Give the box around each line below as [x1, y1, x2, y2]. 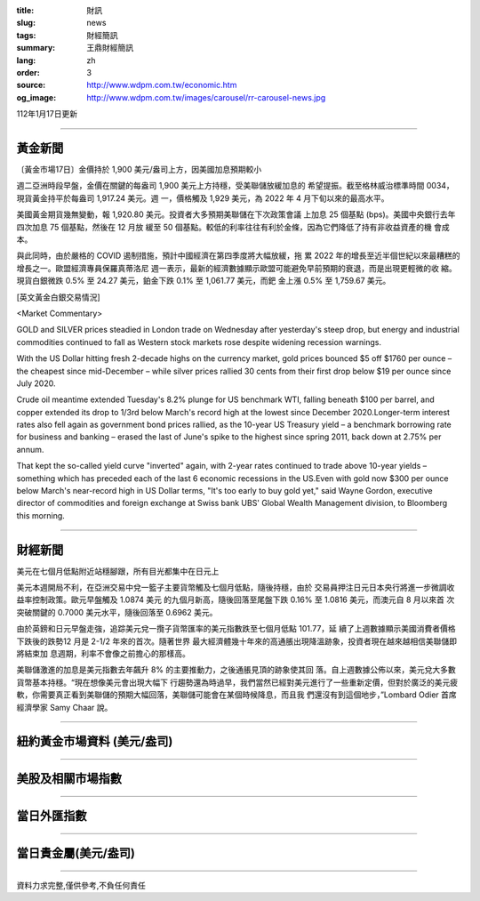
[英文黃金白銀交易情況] [16, 292, 101, 302]
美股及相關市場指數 [16, 771, 122, 786]
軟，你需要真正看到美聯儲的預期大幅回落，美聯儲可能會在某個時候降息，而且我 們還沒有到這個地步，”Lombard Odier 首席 [16, 689, 457, 700]
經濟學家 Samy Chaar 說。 [16, 702, 113, 712]
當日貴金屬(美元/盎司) [16, 846, 135, 861]
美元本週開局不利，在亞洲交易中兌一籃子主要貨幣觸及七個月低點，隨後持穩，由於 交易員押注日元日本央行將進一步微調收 [16, 583, 455, 593]
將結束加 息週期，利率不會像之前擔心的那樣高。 [16, 648, 190, 659]
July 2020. [16, 378, 56, 389]
